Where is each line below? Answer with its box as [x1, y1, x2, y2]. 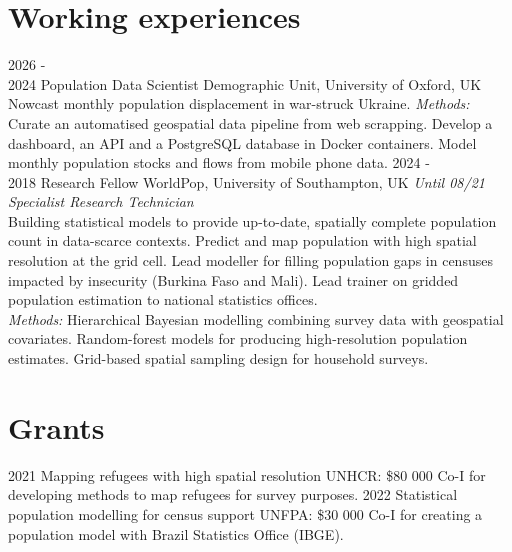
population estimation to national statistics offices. [8, 289, 318, 310]
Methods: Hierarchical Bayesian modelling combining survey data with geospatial [8, 308, 504, 329]
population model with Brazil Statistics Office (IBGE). [8, 523, 344, 544]
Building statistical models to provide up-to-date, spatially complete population [8, 210, 497, 231]
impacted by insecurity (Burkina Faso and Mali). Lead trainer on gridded [8, 269, 459, 290]
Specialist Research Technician [8, 191, 194, 212]
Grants [8, 406, 105, 447]
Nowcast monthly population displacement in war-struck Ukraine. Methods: [8, 93, 470, 114]
